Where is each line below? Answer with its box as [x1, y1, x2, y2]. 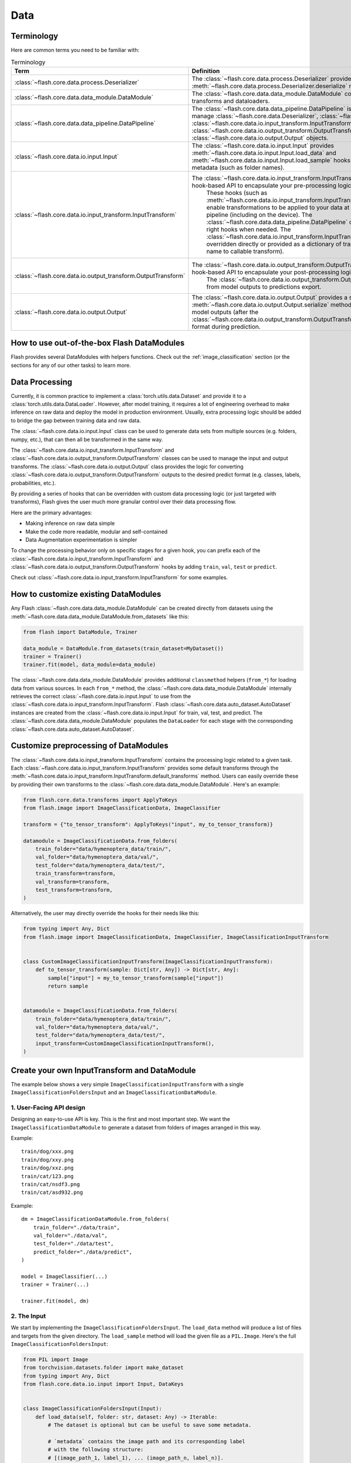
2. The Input [11, 1311, 46, 1320]
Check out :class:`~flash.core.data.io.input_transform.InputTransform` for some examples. [11, 574, 228, 581]
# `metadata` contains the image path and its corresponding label [47, 1438, 246, 1445]
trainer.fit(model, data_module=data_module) [23, 661, 156, 668]
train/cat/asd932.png [21, 1189, 83, 1196]
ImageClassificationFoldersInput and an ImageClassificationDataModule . [11, 1089, 217, 1096]
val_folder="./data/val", [33, 1232, 108, 1239]
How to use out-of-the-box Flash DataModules [11, 338, 185, 348]
